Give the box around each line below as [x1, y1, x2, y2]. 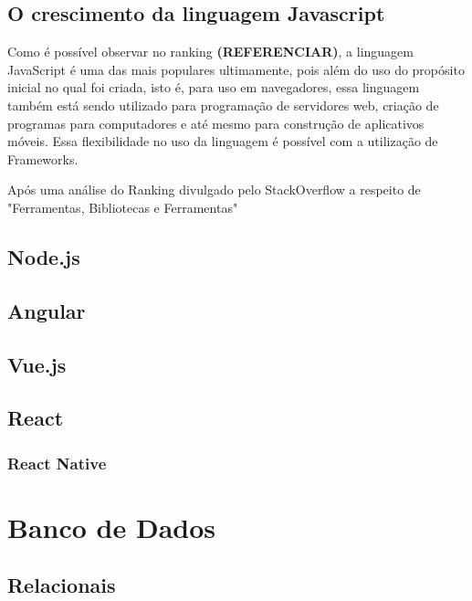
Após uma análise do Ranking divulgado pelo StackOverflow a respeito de [7, 180, 421, 199]
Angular [7, 296, 86, 324]
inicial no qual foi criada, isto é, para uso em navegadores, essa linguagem [7, 78, 420, 97]
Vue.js [7, 350, 67, 378]
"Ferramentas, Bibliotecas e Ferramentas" [7, 197, 238, 216]
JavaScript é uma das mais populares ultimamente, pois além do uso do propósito [7, 59, 465, 79]
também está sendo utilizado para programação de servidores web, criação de [7, 95, 439, 114]
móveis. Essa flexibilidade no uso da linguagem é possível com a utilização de [7, 132, 438, 151]
